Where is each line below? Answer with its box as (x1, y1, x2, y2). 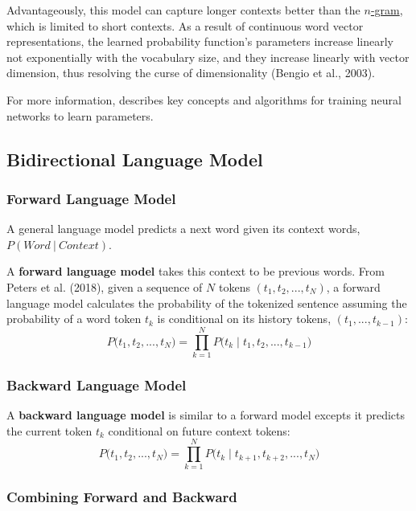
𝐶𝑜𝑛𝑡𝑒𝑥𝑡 (58, 239, 99, 251)
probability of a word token (6, 310, 142, 327)
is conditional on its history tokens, (157, 310, 332, 327)
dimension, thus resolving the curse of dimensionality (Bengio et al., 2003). (6, 64, 375, 81)
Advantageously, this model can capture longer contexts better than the (6, 2, 360, 18)
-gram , (370, 2, 403, 18)
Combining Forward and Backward (6, 487, 237, 507)
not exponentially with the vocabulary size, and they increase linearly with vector (6, 48, 410, 65)
